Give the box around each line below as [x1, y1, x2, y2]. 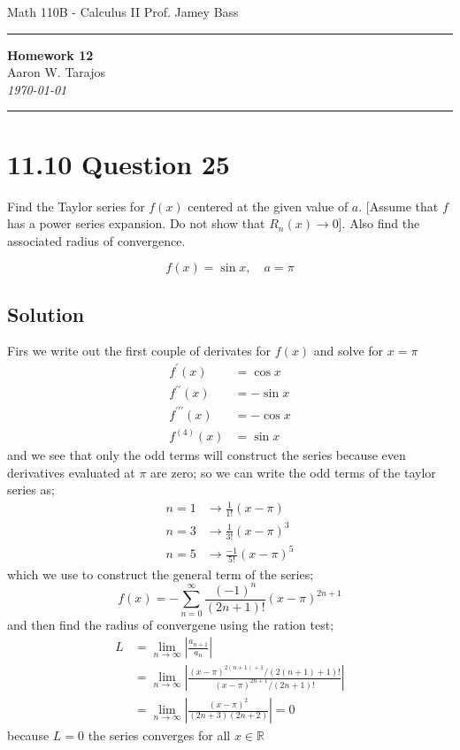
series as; [7, 480, 55, 499]
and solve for [313, 341, 384, 360]
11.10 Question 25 [7, 145, 230, 181]
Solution [7, 300, 85, 327]
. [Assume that [358, 196, 439, 215]
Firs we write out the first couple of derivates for [7, 341, 272, 360]
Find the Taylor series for [7, 196, 145, 215]
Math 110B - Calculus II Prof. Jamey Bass [7, 3, 239, 20]
